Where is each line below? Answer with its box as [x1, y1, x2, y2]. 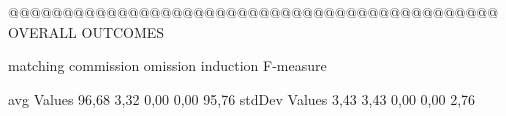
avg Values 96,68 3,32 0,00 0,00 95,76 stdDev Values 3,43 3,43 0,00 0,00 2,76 [8, 88, 476, 109]
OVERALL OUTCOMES [8, 21, 165, 42]
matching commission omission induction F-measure [8, 55, 327, 76]
